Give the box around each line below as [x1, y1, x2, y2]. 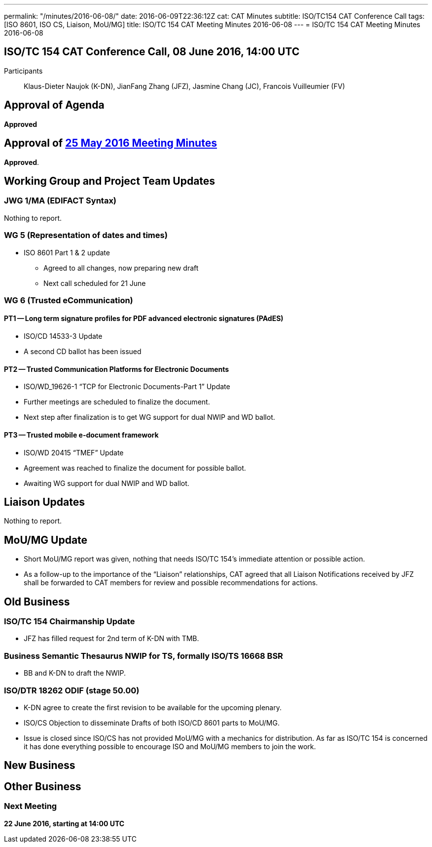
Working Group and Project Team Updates [4, 174, 216, 187]
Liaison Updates [4, 495, 85, 508]
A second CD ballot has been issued [24, 347, 142, 356]
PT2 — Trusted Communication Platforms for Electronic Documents [4, 364, 229, 373]
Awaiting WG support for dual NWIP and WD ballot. [24, 479, 189, 487]
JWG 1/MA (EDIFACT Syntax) [4, 196, 117, 206]
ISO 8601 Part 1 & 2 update [24, 248, 110, 257]
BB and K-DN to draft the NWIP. [24, 669, 126, 678]
